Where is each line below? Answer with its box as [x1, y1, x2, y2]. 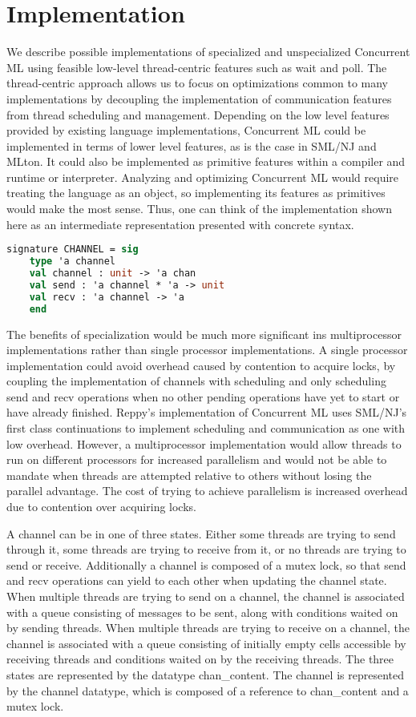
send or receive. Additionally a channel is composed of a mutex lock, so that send [6, 556, 406, 573]
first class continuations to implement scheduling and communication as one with [6, 420, 406, 437]
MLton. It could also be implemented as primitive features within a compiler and [6, 153, 406, 170]
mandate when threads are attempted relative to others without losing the [6, 466, 372, 483]
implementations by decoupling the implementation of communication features [6, 90, 392, 107]
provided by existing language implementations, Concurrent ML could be [6, 122, 366, 139]
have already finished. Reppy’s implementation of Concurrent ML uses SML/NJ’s [6, 404, 407, 421]
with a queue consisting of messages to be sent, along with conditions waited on [6, 603, 398, 620]
